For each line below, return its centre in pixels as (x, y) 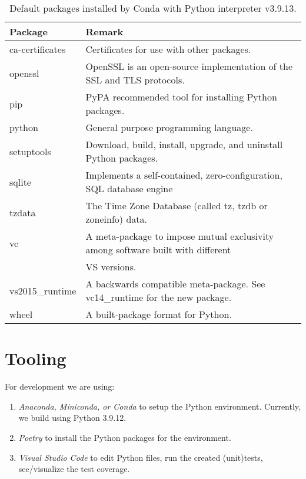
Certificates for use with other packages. (168, 49)
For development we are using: (60, 386)
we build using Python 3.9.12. (72, 418)
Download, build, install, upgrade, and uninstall (184, 144)
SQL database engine (129, 188)
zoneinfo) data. (116, 219)
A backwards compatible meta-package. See (175, 284)
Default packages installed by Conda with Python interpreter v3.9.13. (153, 8)
